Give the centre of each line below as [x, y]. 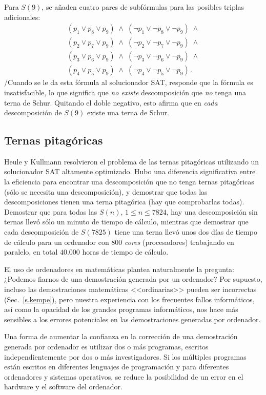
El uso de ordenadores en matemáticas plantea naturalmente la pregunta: [119, 269]
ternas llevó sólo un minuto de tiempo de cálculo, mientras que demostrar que [126, 222]
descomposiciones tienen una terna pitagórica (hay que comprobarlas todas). [124, 202]
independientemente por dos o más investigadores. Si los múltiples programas [125, 356]
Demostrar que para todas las [51, 211]
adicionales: [22, 17]
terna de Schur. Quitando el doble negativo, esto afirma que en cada [111, 102]
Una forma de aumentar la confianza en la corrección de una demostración [121, 336]
